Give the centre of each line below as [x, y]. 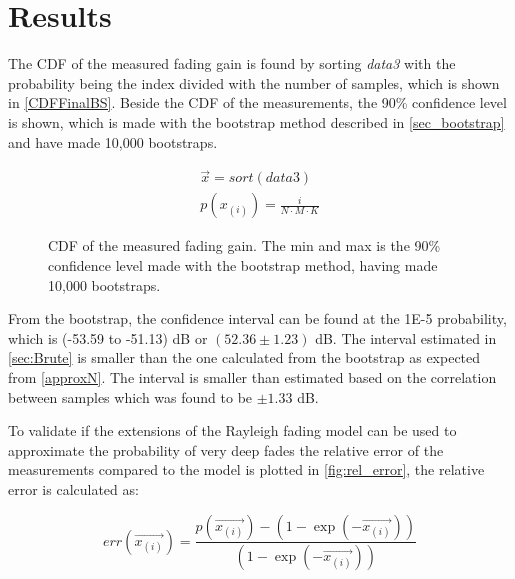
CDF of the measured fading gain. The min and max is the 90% [244, 245]
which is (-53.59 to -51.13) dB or [108, 337]
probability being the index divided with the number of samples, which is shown [254, 82]
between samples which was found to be [130, 396]
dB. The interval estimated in [406, 337]
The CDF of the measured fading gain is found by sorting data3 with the [232, 63]
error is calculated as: [73, 488]
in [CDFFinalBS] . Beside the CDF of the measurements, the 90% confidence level [257, 102]
